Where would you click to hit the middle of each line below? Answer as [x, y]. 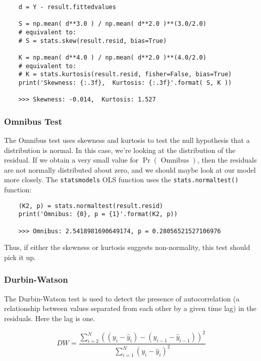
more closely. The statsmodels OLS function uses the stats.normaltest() [121, 179]
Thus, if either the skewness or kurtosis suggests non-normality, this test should [127, 247]
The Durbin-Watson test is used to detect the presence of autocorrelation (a [122, 298]
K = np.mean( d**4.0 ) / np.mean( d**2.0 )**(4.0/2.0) [112, 57]
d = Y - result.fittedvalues [67, 7]
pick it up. [20, 257]
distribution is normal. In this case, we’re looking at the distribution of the [120, 150]
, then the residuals [227, 160]
